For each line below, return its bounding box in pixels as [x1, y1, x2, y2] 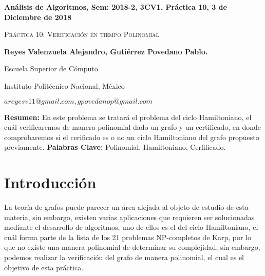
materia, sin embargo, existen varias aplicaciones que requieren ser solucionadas [4, 211, 255, 222]
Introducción [4, 172, 97, 193]
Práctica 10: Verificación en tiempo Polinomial [4, 29, 159, 40]
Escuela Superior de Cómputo [4, 63, 98, 74]
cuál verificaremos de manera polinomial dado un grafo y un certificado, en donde [4, 122, 261, 132]
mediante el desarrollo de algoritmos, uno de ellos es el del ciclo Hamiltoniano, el [4, 222, 258, 232]
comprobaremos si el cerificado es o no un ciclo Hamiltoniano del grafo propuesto [4, 131, 259, 142]
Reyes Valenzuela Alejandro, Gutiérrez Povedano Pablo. [4, 46, 208, 56]
